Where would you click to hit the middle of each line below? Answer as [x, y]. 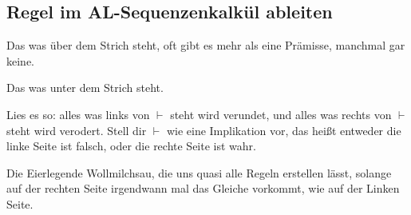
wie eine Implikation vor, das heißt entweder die [284, 130]
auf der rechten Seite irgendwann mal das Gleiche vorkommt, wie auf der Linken [203, 188]
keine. [20, 60]
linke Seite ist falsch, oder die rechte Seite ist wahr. [131, 146]
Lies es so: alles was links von [78, 114]
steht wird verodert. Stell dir [77, 130]
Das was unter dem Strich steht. [85, 88]
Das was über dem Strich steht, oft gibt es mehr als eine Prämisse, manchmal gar [206, 45]
